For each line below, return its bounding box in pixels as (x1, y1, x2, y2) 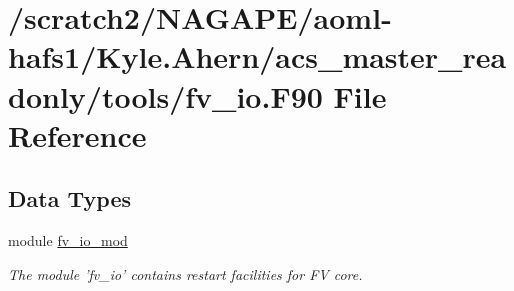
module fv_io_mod (8, 230, 128, 251)
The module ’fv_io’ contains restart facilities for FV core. (8, 263, 363, 284)
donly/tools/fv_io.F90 (8, 75, 323, 116)
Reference (8, 114, 147, 155)
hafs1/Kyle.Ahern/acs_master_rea (8, 36, 507, 77)
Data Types (8, 183, 131, 214)
